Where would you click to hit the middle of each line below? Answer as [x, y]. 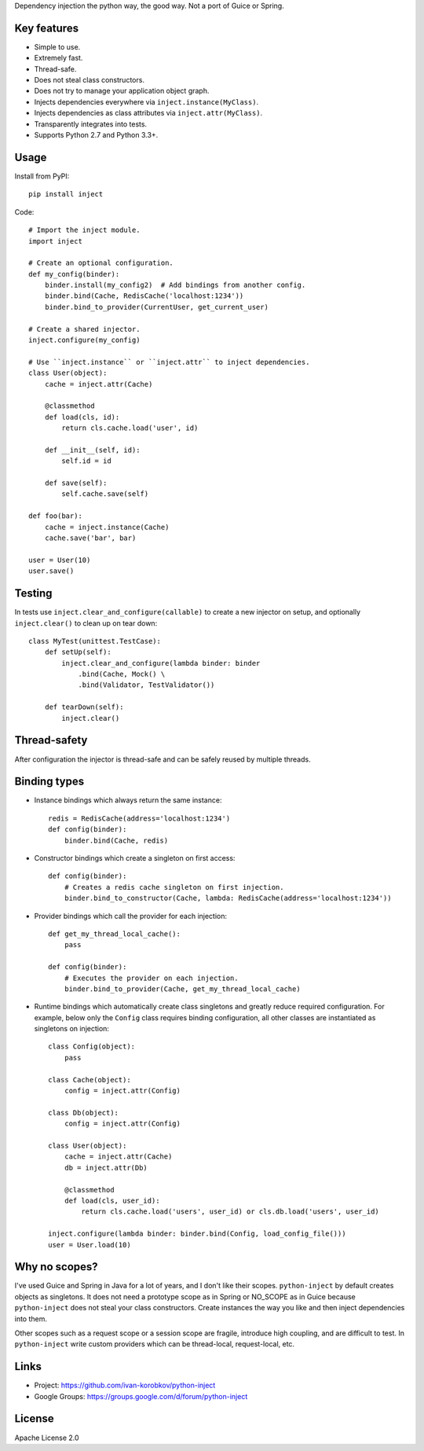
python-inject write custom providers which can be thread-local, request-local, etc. [154, 1344]
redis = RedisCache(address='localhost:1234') [139, 818]
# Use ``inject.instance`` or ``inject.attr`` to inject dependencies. [169, 362]
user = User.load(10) [90, 1245]
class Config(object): [92, 1047]
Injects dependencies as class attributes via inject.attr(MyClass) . [148, 113]
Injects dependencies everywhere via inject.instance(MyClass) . [146, 101]
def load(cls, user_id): [112, 1200]
